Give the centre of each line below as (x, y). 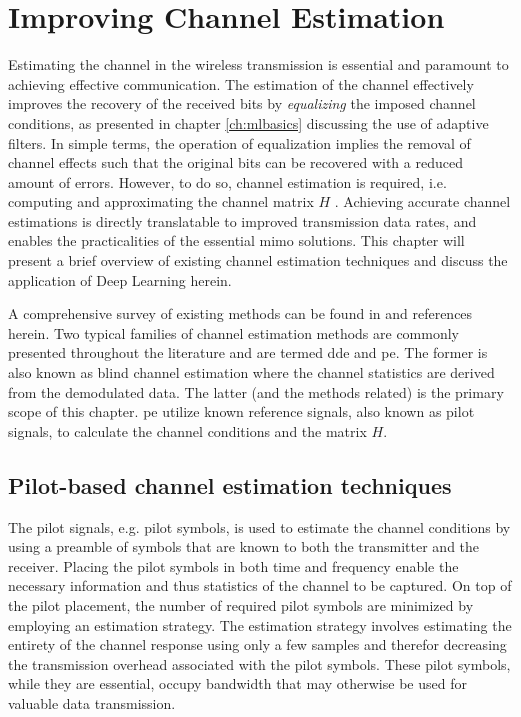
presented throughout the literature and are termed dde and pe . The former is (248, 352)
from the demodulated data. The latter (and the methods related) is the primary (256, 391)
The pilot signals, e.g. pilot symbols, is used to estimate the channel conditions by (259, 526)
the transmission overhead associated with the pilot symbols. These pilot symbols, (259, 663)
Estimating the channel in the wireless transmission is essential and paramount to (258, 64)
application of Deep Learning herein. (120, 279)
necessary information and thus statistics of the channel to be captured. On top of (260, 585)
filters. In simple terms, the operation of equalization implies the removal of (239, 142)
